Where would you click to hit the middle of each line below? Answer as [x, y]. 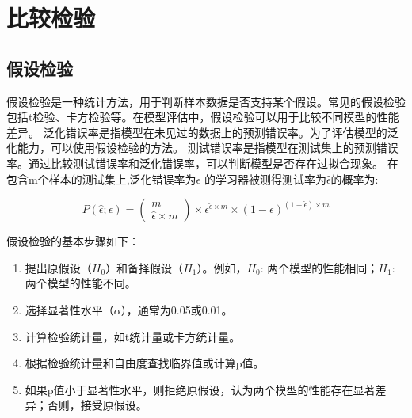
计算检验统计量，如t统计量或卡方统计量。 [133, 336]
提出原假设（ [58, 267]
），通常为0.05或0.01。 [177, 309]
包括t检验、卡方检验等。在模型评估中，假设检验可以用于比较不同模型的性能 [203, 117]
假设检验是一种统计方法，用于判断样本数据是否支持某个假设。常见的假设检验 [206, 101]
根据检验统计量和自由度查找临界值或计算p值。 [145, 363]
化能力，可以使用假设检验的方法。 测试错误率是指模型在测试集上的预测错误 [202, 148]
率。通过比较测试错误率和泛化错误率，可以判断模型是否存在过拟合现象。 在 [202, 163]
